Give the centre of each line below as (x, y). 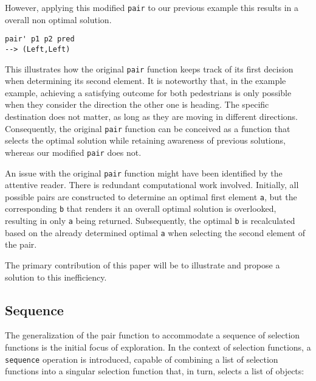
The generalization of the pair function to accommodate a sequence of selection (153, 335)
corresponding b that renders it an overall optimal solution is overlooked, (141, 208)
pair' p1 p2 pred (40, 39)
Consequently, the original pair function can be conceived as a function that (148, 128)
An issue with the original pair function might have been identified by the (144, 173)
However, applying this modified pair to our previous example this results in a (152, 7)
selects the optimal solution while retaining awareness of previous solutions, (145, 140)
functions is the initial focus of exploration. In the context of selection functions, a (158, 347)
